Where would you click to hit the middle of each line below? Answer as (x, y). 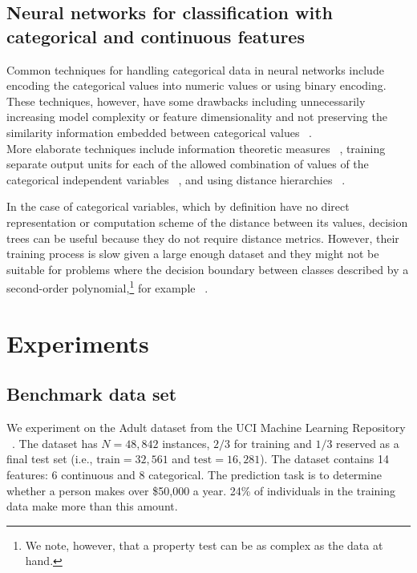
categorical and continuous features (156, 36)
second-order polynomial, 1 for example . (107, 286)
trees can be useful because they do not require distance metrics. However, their (203, 238)
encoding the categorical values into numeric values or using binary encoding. (196, 85)
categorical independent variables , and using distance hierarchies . (176, 179)
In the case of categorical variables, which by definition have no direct (178, 206)
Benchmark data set (92, 394)
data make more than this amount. (92, 506)
